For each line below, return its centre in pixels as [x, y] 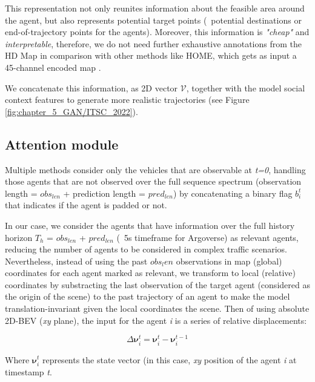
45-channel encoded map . [53, 67]
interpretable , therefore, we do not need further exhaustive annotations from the [153, 43]
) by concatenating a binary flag [233, 193]
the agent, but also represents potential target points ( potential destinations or [153, 20]
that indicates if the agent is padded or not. [86, 205]
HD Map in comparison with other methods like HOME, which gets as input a [151, 55]
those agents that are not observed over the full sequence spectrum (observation [153, 181]
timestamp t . [28, 371]
